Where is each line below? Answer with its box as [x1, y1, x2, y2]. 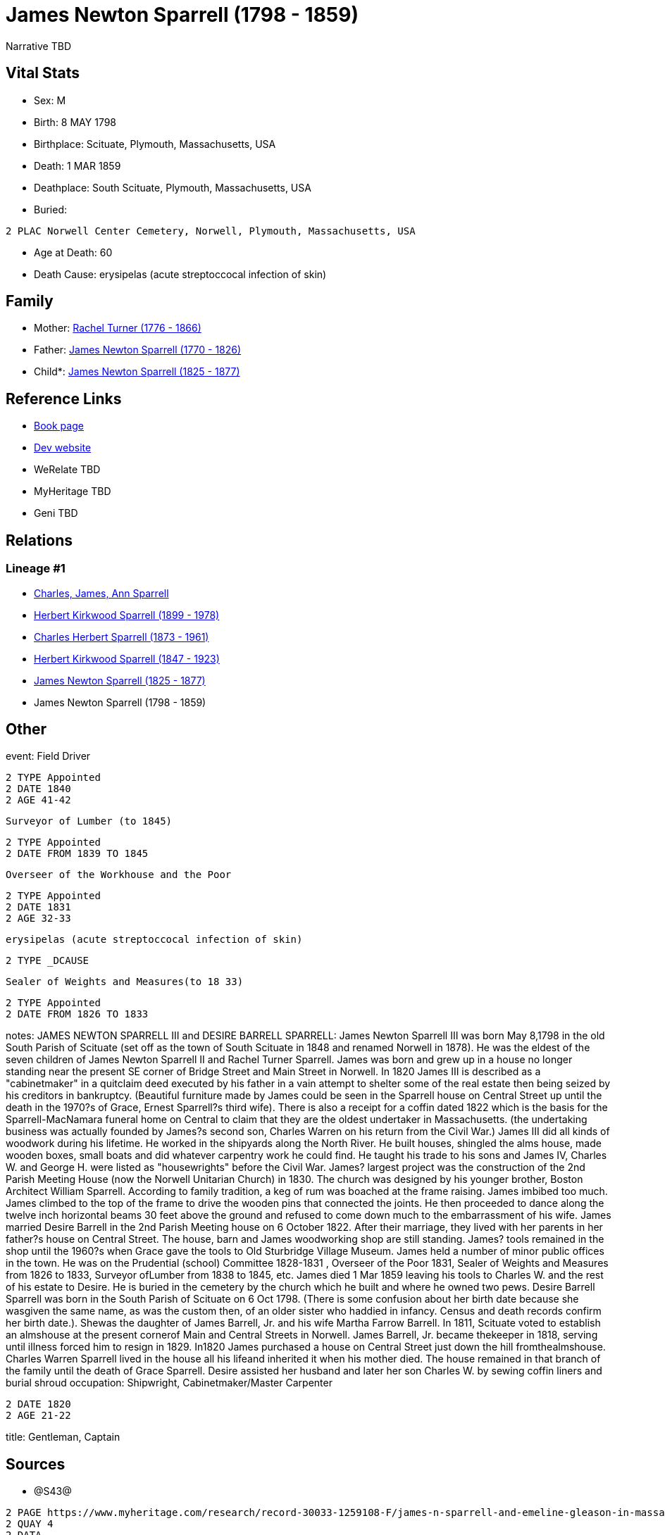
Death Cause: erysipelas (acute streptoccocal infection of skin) [34, 268, 327, 280]
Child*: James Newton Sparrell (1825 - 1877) [34, 365, 240, 378]
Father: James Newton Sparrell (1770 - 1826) [34, 344, 242, 356]
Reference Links [6, 389, 122, 408]
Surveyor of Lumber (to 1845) [6, 815, 173, 827]
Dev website [34, 441, 92, 454]
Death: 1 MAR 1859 [34, 159, 121, 172]
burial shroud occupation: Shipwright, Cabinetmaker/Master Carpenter [6, 1377, 332, 1389]
